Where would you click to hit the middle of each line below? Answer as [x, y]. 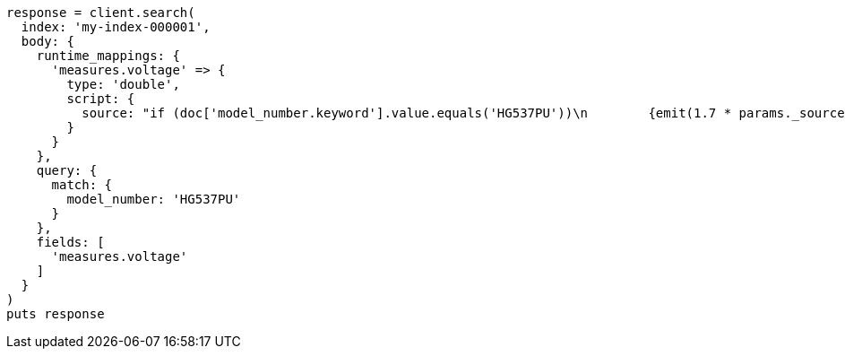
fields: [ [70, 242]
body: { [47, 41]
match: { [82, 185]
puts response [56, 314]
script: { [101, 99]
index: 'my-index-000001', [116, 27]
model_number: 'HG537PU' [154, 199]
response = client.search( [101, 13]
